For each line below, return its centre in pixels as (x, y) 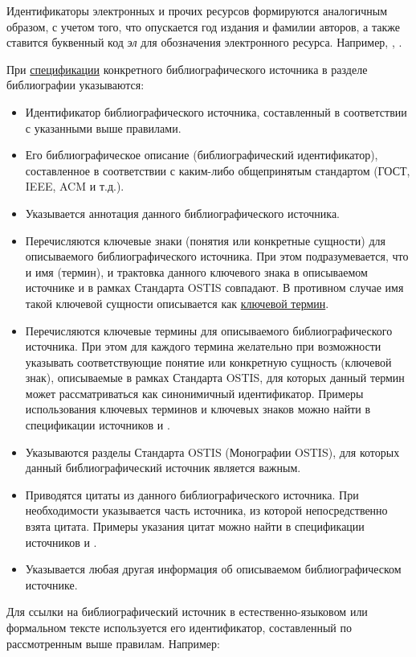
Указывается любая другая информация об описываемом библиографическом (213, 569)
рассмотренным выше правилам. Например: (113, 643)
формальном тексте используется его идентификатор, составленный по (179, 627)
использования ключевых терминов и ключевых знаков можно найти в (198, 409)
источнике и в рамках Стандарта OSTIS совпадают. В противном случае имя (214, 287)
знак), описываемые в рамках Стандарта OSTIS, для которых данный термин (215, 378)
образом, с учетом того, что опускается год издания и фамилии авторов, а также (203, 26)
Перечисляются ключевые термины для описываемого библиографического (209, 330)
